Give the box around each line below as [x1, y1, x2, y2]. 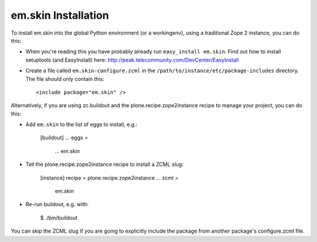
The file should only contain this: [25, 75, 105, 82]
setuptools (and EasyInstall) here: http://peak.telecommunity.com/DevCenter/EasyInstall [25, 56, 239, 63]
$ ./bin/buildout [40, 214, 77, 221]
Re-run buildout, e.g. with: [25, 201, 89, 208]
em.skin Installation [11, 9, 109, 22]
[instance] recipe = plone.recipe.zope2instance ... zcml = [40, 174, 179, 181]
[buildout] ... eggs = [40, 134, 88, 141]
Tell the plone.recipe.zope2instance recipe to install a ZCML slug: [25, 161, 184, 168]
